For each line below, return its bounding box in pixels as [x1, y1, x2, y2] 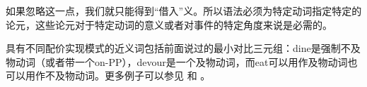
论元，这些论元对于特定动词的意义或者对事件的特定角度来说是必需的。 [6, 17, 332, 32]
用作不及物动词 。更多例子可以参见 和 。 [25, 68, 211, 83]
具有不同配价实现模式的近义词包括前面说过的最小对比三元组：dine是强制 [6, 41, 341, 55]
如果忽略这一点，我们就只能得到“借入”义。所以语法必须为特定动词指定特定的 [6, 4, 362, 18]
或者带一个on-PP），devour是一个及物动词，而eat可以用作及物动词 [45, 54, 348, 69]
